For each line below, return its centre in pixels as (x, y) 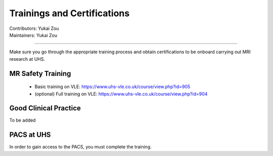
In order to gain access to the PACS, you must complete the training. (80, 147)
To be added (22, 120)
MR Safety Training (40, 73)
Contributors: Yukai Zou (34, 28)
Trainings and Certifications (70, 13)
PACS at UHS (30, 135)
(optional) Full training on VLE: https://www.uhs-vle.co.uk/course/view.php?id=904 (121, 94)
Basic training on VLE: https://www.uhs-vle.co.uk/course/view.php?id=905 (112, 87)
